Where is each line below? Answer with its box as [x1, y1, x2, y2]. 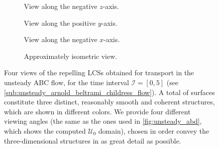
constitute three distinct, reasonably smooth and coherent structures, [4, 97, 215, 107]
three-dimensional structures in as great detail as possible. [4, 135, 181, 146]
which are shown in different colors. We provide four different [4, 106, 191, 116]
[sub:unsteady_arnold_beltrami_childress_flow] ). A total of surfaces [4, 87, 215, 97]
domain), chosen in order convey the [98, 125, 209, 136]
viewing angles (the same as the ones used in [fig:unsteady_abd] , [4, 116, 202, 126]
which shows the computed [4, 125, 86, 136]
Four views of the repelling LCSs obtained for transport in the [4, 67, 194, 78]
